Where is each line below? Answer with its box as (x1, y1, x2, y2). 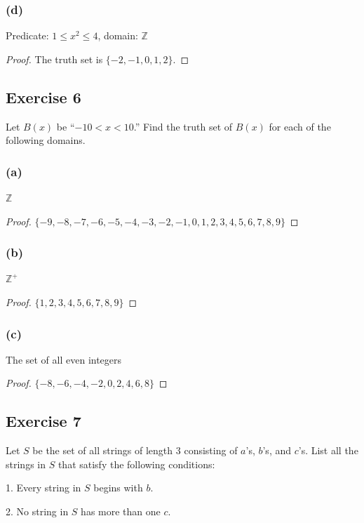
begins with (93, 480, 143, 495)
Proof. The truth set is (6, 51, 103, 66)
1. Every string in (6, 480, 81, 495)
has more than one (81, 504, 161, 518)
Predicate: (6, 28, 49, 43)
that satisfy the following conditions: (58, 456, 215, 471)
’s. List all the (298, 443, 358, 458)
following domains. (6, 133, 86, 147)
